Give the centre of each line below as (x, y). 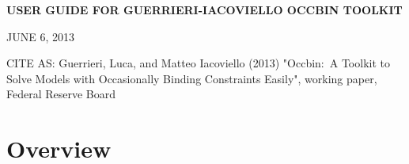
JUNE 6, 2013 (40, 36)
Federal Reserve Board (61, 94)
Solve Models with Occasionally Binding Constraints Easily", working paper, (192, 78)
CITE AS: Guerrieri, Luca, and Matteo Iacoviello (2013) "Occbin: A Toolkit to (198, 63)
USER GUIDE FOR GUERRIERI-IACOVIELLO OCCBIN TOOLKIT (204, 10)
